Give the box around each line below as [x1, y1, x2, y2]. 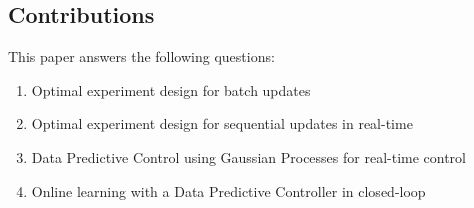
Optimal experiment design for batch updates [31, 79, 311, 100]
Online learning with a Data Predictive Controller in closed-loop [31, 180, 426, 201]
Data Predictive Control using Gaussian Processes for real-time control [31, 146, 466, 167]
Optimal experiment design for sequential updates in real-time [31, 113, 413, 134]
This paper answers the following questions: [8, 46, 275, 67]
